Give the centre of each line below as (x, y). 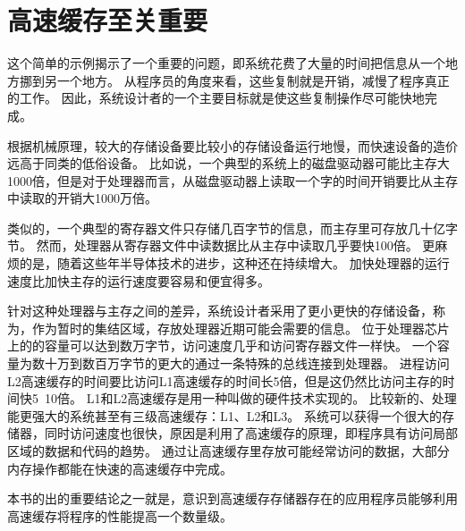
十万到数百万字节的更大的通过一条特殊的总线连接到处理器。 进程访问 (247, 363)
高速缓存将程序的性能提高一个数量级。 (120, 515)
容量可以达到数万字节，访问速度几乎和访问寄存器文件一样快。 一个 (241, 346)
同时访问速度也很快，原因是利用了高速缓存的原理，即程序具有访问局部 (251, 433)
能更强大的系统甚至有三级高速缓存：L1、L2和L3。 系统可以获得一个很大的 (224, 415)
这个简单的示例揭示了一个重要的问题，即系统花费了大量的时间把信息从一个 (226, 63)
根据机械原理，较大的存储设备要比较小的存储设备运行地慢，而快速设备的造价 (232, 145)
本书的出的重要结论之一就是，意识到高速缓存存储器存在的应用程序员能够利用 (232, 498)
